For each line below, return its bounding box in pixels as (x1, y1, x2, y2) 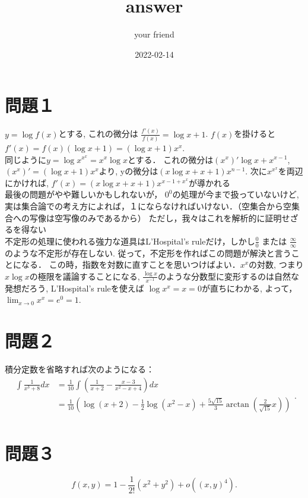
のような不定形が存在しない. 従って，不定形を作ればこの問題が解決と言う (5, 246, 291, 259)
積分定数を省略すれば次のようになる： (5, 363, 154, 375)
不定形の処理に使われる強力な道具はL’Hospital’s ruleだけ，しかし (5, 234, 255, 247)
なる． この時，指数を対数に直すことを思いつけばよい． (21, 258, 240, 271)
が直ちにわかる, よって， (201, 281, 297, 294)
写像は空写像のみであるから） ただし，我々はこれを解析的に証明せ (29, 211, 290, 224)
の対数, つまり (249, 258, 304, 271)
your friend (134, 28, 174, 40)
